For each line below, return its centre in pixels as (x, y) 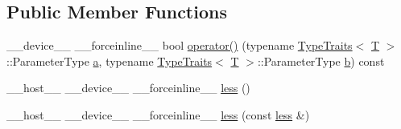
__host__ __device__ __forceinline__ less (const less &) (158, 114)
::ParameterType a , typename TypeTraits (110, 60)
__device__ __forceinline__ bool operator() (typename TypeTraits (180, 45)
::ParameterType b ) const (321, 60)
